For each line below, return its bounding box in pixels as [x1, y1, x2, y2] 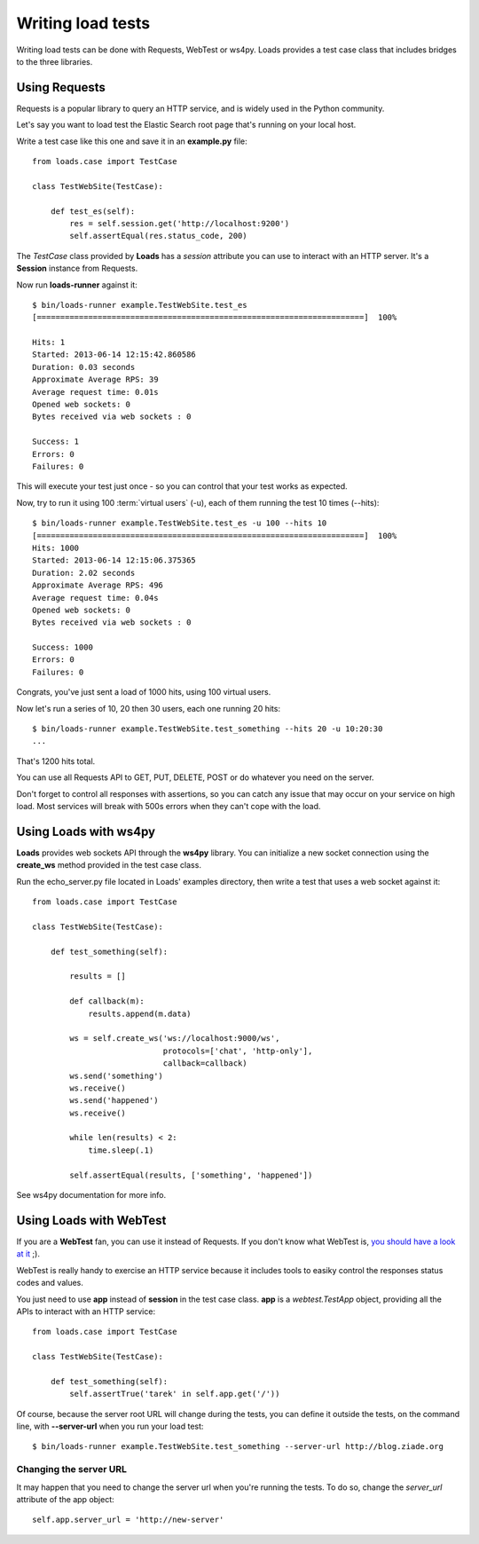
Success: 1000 [32, 642, 93, 652]
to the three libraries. [16, 56, 93, 67]
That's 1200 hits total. [16, 755, 96, 767]
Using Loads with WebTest [16, 1212, 167, 1228]
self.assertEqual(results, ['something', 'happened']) [69, 1170, 313, 1180]
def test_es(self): [50, 206, 136, 217]
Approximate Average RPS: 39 [32, 374, 159, 385]
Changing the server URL [16, 1463, 128, 1476]
